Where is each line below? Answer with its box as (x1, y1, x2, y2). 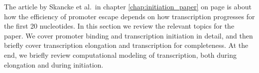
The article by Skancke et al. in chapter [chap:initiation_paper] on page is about (4, 1, 252, 11)
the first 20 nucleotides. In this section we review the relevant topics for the (4, 21, 235, 31)
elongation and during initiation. (4, 59, 104, 70)
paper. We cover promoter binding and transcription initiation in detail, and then (4, 30, 253, 40)
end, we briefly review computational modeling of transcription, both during (4, 49, 237, 60)
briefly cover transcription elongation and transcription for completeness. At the (4, 40, 249, 50)
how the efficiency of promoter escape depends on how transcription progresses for (4, 11, 255, 21)
